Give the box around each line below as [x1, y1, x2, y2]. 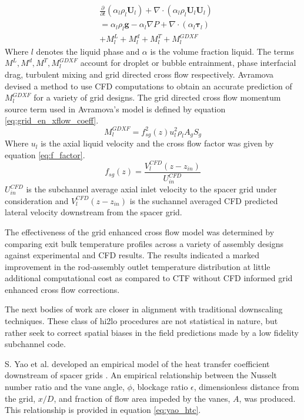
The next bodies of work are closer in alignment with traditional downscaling [5, 303, 283, 315]
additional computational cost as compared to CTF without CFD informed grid [5, 272, 293, 284]
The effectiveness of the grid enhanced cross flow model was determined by [5, 225, 275, 238]
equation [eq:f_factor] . [5, 148, 85, 161]
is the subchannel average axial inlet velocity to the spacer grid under [26, 183, 277, 195]
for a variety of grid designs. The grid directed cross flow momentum [34, 91, 281, 104]
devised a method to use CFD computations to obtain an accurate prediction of [5, 79, 292, 92]
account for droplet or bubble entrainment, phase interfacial [80, 56, 296, 69]
